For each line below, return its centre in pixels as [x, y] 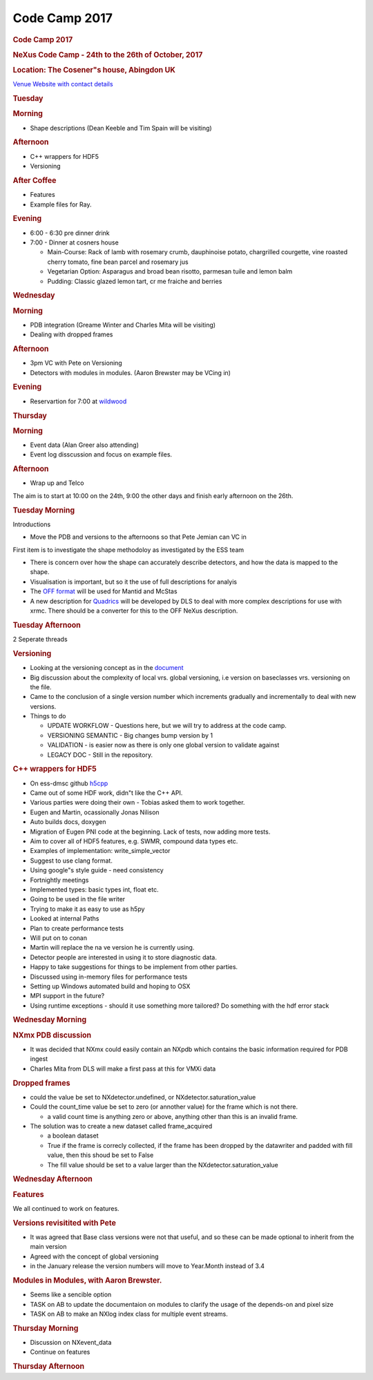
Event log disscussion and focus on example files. [101, 454]
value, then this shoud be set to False [101, 1155]
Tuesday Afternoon [47, 625]
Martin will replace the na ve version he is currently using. [112, 948]
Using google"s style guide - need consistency [97, 870]
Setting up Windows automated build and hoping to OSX [110, 986]
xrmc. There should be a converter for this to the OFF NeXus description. [134, 611]
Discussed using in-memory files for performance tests [109, 977]
